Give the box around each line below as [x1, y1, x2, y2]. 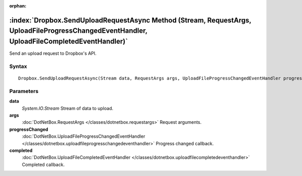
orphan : [9, 3, 27, 9]
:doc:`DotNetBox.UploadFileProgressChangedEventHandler [22, 133, 145, 139]
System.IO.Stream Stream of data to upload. [22, 105, 113, 111]
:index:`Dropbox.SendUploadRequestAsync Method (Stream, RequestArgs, [9, 16, 252, 25]
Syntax [9, 63, 27, 70]
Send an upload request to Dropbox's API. [9, 50, 97, 56]
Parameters [9, 87, 39, 95]
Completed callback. [22, 161, 65, 167]
